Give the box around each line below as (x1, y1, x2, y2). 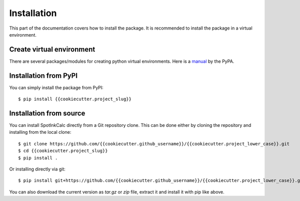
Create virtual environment (9, 45, 95, 54)
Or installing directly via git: (9, 166, 66, 172)
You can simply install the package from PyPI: (9, 84, 103, 90)
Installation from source (9, 109, 85, 117)
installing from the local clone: (9, 129, 71, 135)
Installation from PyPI (9, 71, 77, 80)
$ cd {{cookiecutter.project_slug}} (18, 148, 108, 154)
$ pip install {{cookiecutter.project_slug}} (18, 96, 132, 102)
